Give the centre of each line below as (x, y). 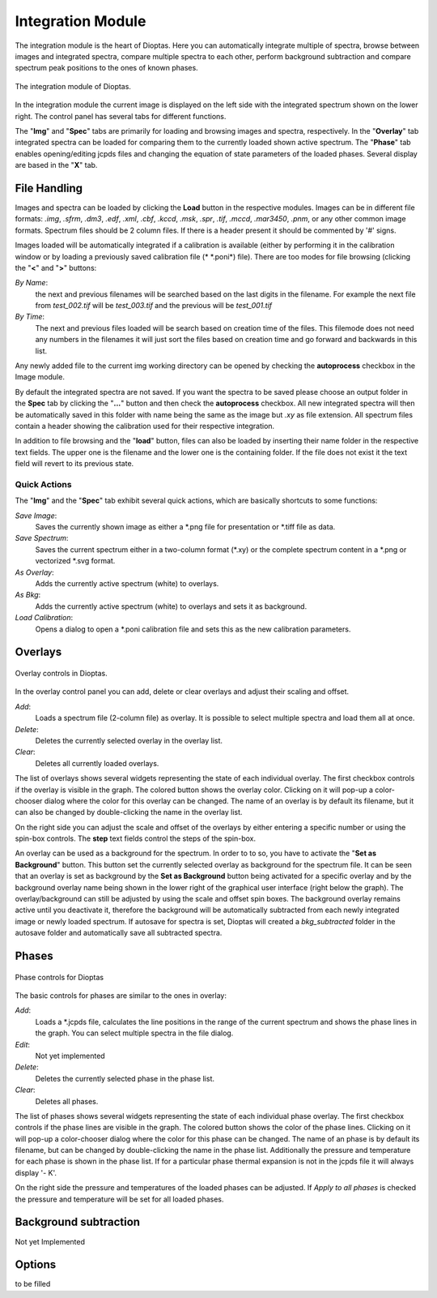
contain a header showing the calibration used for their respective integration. (145, 426)
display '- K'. (36, 1172)
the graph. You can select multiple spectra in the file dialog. (134, 1033)
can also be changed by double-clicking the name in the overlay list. (129, 812)
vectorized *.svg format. (75, 561)
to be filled (33, 1284)
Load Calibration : (44, 618)
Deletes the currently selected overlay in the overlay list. (129, 740)
